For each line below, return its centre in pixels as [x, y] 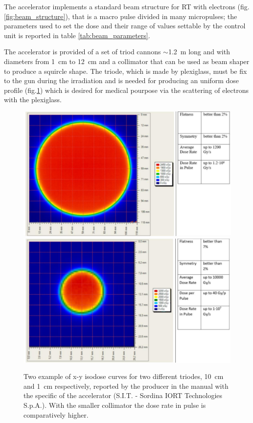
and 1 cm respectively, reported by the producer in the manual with [126, 386]
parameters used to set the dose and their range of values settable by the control [125, 26]
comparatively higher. [56, 414]
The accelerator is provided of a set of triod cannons [82, 52]
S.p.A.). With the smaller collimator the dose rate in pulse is [115, 405]
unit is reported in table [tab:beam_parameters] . [77, 35]
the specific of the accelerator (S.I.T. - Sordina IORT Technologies [123, 395]
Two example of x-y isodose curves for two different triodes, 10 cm [124, 376]
